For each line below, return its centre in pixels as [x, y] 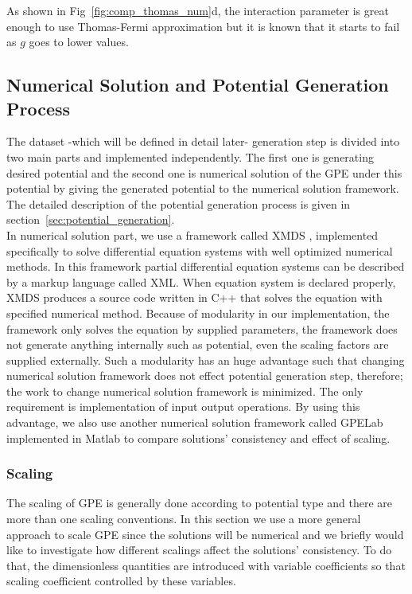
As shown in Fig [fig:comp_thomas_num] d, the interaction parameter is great [198, 10]
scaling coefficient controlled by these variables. [121, 581]
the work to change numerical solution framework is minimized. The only [185, 391]
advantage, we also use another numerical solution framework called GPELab [195, 422]
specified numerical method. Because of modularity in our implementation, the [198, 313]
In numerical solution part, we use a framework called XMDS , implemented [192, 234]
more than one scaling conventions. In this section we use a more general [184, 519]
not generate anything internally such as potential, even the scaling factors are [198, 344]
